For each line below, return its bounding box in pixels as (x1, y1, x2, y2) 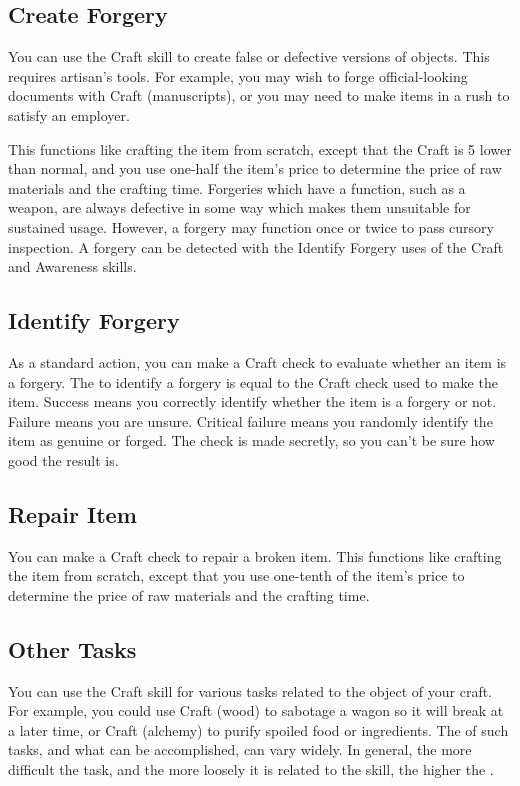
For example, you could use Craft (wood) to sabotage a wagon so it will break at (8, 700, 504, 721)
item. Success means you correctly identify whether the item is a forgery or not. (8, 391, 497, 412)
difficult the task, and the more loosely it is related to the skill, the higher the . (8, 759, 494, 780)
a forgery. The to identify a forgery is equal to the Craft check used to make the (8, 371, 498, 392)
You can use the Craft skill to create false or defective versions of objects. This (8, 46, 490, 67)
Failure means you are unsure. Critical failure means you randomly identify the (8, 410, 493, 431)
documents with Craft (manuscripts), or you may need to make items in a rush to (8, 85, 510, 106)
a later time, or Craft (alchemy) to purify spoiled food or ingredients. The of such (8, 719, 509, 740)
